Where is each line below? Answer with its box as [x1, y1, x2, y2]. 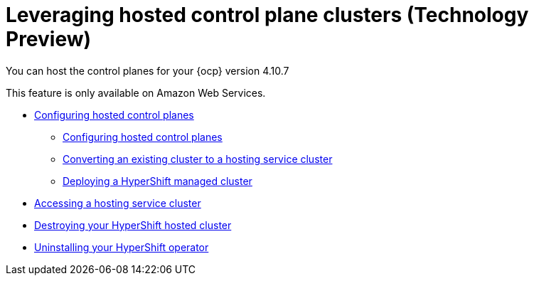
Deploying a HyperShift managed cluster [63, 174, 252, 187]
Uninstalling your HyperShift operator [34, 240, 209, 253]
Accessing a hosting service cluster [34, 196, 201, 209]
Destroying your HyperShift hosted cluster [34, 218, 232, 231]
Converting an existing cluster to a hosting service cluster [63, 152, 333, 165]
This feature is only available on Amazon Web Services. [6, 86, 266, 99]
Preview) [6, 27, 92, 51]
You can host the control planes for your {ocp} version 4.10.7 [6, 64, 289, 77]
